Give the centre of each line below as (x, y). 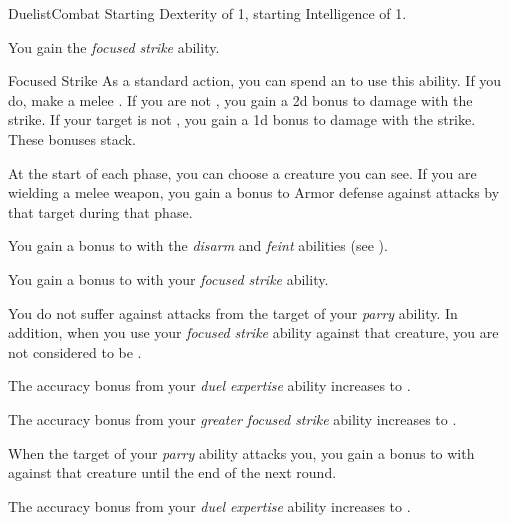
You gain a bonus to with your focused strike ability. (168, 278)
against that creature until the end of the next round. (172, 472)
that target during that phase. (100, 211)
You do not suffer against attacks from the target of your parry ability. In (233, 312)
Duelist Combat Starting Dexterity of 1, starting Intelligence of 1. (207, 13)
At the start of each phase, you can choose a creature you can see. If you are (242, 172)
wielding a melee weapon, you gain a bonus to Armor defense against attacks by (254, 192)
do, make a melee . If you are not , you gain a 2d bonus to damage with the (240, 99)
